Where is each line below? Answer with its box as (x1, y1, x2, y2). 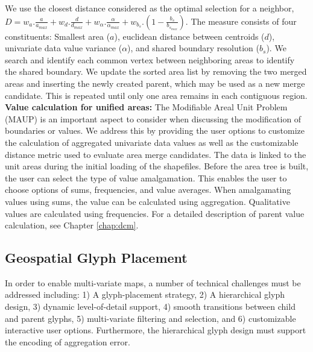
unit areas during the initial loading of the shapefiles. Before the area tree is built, (5, 160, 309, 172)
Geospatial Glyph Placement (5, 248, 188, 267)
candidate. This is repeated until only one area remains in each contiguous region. (5, 89, 308, 101)
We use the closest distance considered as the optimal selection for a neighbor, (5, 2, 294, 14)
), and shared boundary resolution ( (127, 42, 259, 54)
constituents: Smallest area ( (5, 30, 110, 42)
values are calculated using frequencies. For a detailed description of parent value (5, 207, 305, 219)
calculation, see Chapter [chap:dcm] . (5, 219, 139, 231)
